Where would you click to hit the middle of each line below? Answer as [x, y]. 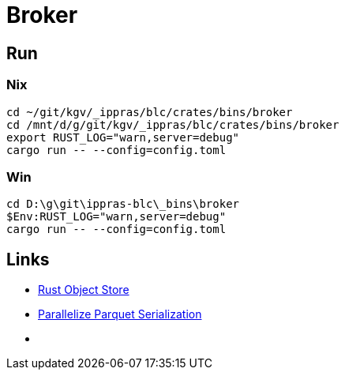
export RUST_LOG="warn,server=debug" [123, 137]
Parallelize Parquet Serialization [120, 314]
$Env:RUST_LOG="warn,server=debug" [116, 217]
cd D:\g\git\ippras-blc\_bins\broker [123, 204]
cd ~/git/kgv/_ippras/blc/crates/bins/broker [150, 112]
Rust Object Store [84, 290]
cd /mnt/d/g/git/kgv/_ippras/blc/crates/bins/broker [173, 124]
